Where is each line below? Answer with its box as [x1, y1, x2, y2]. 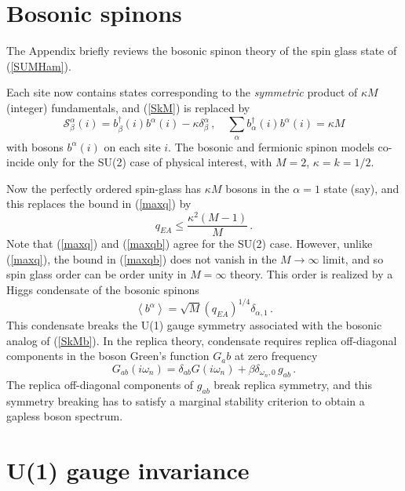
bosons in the [225, 180, 290, 196]
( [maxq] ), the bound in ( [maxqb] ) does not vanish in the [6, 250, 277, 267]
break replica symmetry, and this [213, 376, 373, 392]
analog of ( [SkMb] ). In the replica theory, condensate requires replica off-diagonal [6, 332, 397, 348]
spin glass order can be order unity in [6, 266, 187, 282]
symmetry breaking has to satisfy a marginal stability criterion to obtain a [6, 392, 365, 409]
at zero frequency [234, 347, 318, 364]
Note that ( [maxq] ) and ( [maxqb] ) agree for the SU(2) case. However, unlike [6, 235, 373, 252]
